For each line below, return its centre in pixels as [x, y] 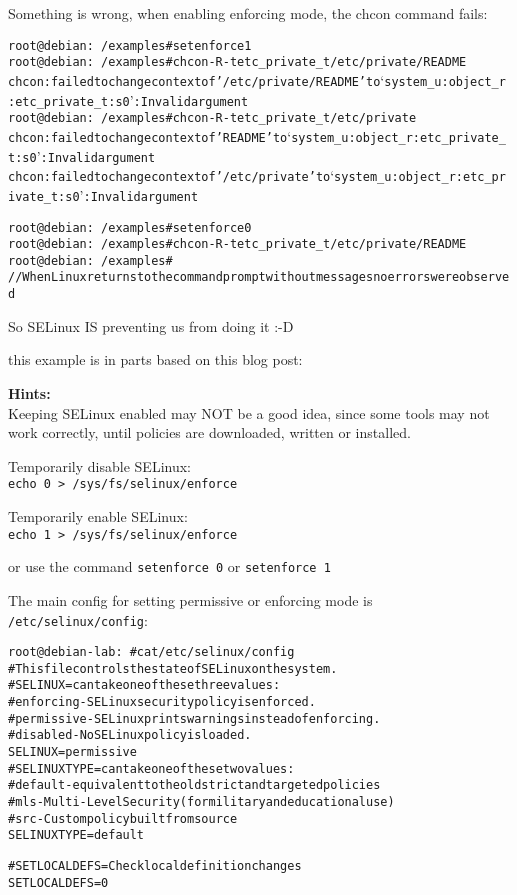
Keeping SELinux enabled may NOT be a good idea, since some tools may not [249, 412]
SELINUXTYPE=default [76, 835]
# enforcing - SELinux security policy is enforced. [162, 702]
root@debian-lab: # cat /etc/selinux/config [151, 652]
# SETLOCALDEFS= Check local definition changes [155, 866]
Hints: [29, 392]
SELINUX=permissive [72, 752]
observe [484, 277]
